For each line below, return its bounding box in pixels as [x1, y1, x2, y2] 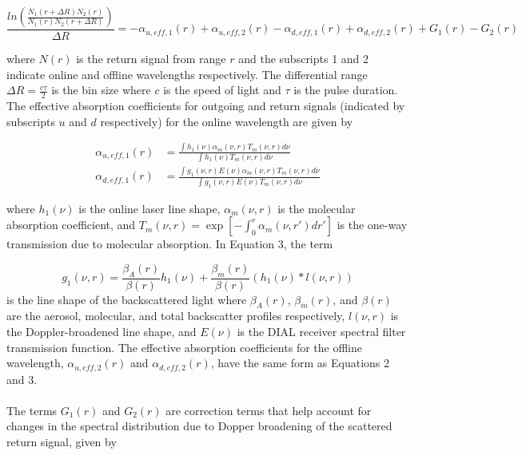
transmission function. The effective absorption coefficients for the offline [6, 338, 362, 355]
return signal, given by [6, 433, 117, 449]
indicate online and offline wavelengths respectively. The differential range [6, 65, 368, 82]
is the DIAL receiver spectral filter [237, 322, 406, 339]
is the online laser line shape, [78, 200, 221, 216]
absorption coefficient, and [6, 216, 136, 233]
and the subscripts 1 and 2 [238, 50, 369, 67]
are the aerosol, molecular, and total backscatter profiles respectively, [6, 307, 345, 324]
